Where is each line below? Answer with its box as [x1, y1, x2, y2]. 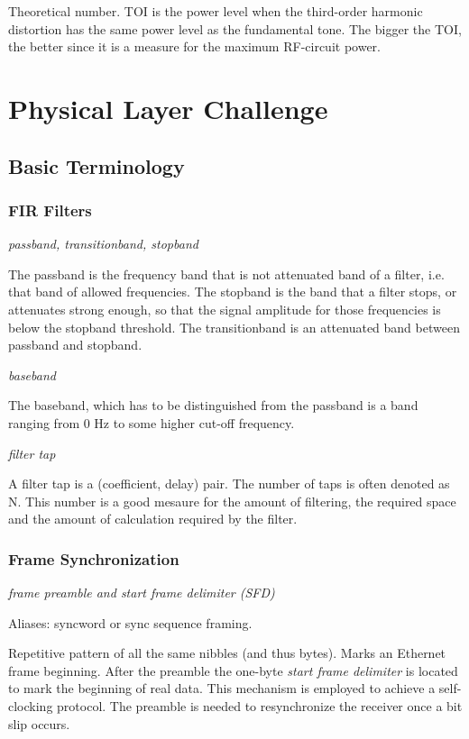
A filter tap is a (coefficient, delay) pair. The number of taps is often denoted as [8, 474, 450, 493]
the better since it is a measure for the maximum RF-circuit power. [8, 37, 381, 56]
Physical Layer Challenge [8, 89, 328, 126]
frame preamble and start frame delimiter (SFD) [8, 583, 275, 602]
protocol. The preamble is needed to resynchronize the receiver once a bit [57, 697, 463, 716]
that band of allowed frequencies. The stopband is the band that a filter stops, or [8, 282, 457, 301]
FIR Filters [8, 198, 92, 221]
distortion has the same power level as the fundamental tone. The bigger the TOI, [8, 19, 462, 38]
